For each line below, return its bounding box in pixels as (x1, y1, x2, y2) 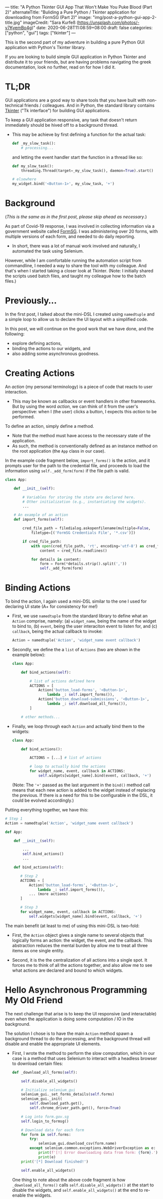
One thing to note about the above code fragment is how (12, 1177, 126, 1182)
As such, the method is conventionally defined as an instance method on (12, 443, 158, 449)
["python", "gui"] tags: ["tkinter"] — (5, 30, 76, 35)
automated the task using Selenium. (12, 248, 84, 254)
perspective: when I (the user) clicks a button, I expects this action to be (12, 409, 157, 414)
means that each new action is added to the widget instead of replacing (12, 787, 156, 793)
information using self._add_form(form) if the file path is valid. (5, 468, 130, 473)
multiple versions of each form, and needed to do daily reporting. (5, 234, 135, 239)
